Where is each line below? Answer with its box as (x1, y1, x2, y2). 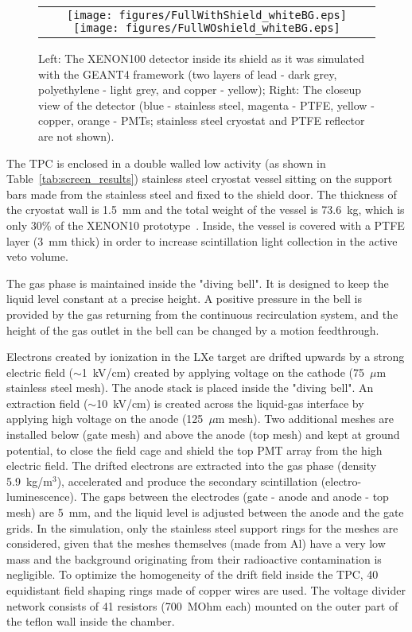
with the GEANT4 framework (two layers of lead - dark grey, (38, 65, 337, 82)
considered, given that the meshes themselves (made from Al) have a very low (6, 535, 386, 552)
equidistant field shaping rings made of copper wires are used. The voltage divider (6, 582, 406, 598)
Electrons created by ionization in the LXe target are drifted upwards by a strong (6, 348, 405, 365)
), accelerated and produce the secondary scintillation (56, 472, 317, 489)
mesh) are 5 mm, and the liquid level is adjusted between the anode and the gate (6, 504, 404, 521)
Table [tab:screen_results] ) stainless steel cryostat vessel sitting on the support (6, 170, 393, 187)
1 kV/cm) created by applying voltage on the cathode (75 (81, 363, 364, 380)
